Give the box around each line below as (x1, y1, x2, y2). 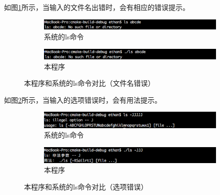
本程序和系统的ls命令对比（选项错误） (24, 182, 148, 192)
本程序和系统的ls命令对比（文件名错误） (24, 78, 155, 88)
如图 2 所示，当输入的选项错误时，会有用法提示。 (4, 94, 161, 105)
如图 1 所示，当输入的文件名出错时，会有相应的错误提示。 (4, 2, 189, 12)
